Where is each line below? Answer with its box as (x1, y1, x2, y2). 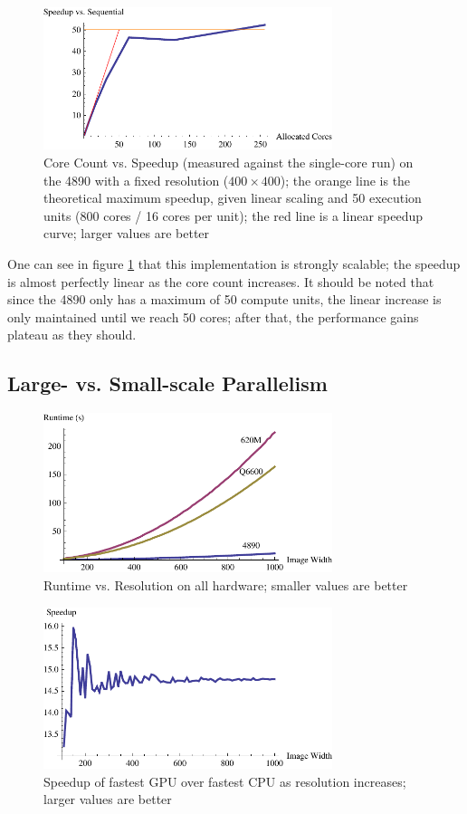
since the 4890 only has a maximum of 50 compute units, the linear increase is (7, 290, 442, 309)
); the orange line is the (280, 170, 411, 189)
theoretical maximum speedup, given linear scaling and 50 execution (43, 188, 422, 207)
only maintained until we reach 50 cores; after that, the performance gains (7, 307, 419, 326)
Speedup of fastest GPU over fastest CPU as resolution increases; (43, 771, 406, 790)
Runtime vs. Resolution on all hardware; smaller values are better (43, 575, 408, 594)
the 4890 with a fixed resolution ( (43, 170, 229, 189)
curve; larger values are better (43, 224, 210, 243)
